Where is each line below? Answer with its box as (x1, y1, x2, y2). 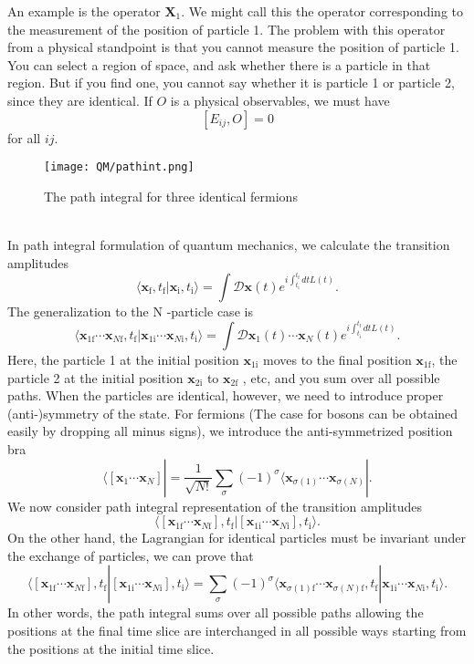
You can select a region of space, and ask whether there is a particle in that (7, 55, 431, 74)
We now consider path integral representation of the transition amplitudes (7, 496, 422, 515)
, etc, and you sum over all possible (242, 368, 440, 387)
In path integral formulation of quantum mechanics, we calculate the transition (7, 235, 450, 254)
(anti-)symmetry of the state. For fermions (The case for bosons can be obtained (7, 403, 458, 422)
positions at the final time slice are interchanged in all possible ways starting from (7, 620, 467, 639)
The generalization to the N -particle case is (7, 301, 253, 320)
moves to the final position (262, 350, 412, 368)
